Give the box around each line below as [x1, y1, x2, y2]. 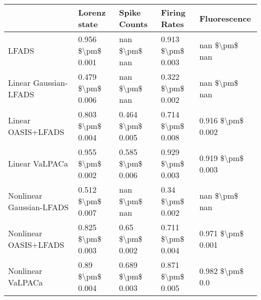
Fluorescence [199, 12, 251, 24]
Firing [161, 7, 186, 18]
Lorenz [78, 7, 106, 18]
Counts [119, 18, 148, 30]
